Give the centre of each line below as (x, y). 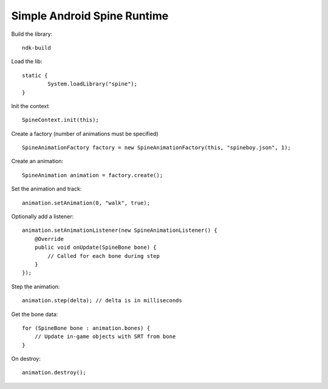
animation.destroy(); (54, 373)
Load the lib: (27, 61)
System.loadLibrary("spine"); (93, 84)
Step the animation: (36, 286)
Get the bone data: (35, 314)
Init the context (30, 106)
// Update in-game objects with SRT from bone (105, 337)
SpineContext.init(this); (61, 120)
